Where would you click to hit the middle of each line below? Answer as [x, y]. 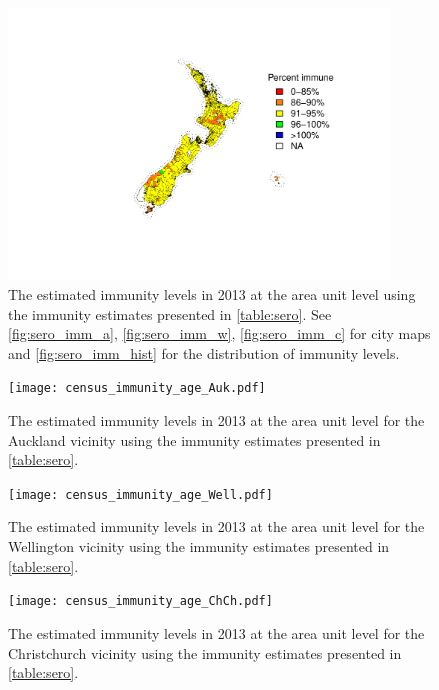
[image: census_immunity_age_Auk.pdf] [137, 388]
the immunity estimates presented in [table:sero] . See [170, 313]
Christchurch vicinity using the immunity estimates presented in [205, 652]
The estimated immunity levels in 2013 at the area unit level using [212, 294]
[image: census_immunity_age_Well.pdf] [140, 494]
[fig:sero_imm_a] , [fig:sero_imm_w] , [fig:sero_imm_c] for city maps [219, 333]
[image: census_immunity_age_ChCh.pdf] [140, 601]
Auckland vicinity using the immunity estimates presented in [194, 439]
